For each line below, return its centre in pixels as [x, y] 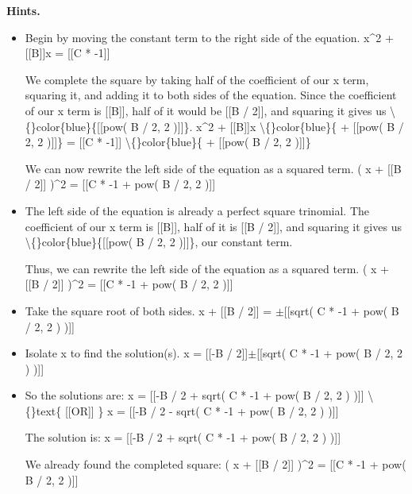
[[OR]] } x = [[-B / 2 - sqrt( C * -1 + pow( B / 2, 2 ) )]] [202, 410]
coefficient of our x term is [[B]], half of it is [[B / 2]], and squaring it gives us [213, 226]
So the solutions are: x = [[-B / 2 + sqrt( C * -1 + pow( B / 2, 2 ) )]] [194, 395]
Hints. [23, 10]
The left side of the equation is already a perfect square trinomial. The [197, 210]
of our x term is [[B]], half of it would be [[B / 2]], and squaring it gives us [206, 110]
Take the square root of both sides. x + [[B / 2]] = [148, 310]
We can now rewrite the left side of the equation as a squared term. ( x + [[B [213, 168]
